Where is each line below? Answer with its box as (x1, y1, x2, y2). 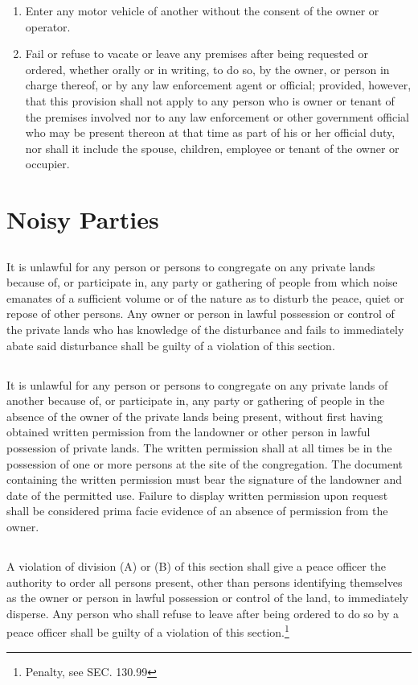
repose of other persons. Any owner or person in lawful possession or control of (6, 305, 395, 322)
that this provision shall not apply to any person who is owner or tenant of (25, 92, 395, 109)
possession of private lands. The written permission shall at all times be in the (6, 439, 392, 456)
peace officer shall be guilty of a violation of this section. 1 (6, 621, 289, 641)
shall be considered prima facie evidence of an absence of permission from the (6, 502, 388, 519)
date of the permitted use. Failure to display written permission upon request (6, 486, 388, 503)
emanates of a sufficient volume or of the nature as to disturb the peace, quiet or (6, 289, 404, 306)
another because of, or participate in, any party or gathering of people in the (6, 392, 385, 409)
